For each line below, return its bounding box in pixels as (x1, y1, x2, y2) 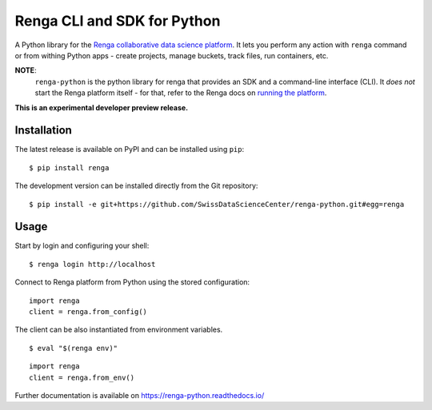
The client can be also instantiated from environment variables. (14, 324, 223, 335)
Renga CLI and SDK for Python (14, 12, 221, 30)
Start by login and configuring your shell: (14, 241, 150, 251)
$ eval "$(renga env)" (29, 344, 118, 352)
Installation (14, 124, 72, 137)
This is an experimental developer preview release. (14, 102, 189, 112)
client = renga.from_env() (29, 372, 135, 382)
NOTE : (14, 66, 37, 75)
